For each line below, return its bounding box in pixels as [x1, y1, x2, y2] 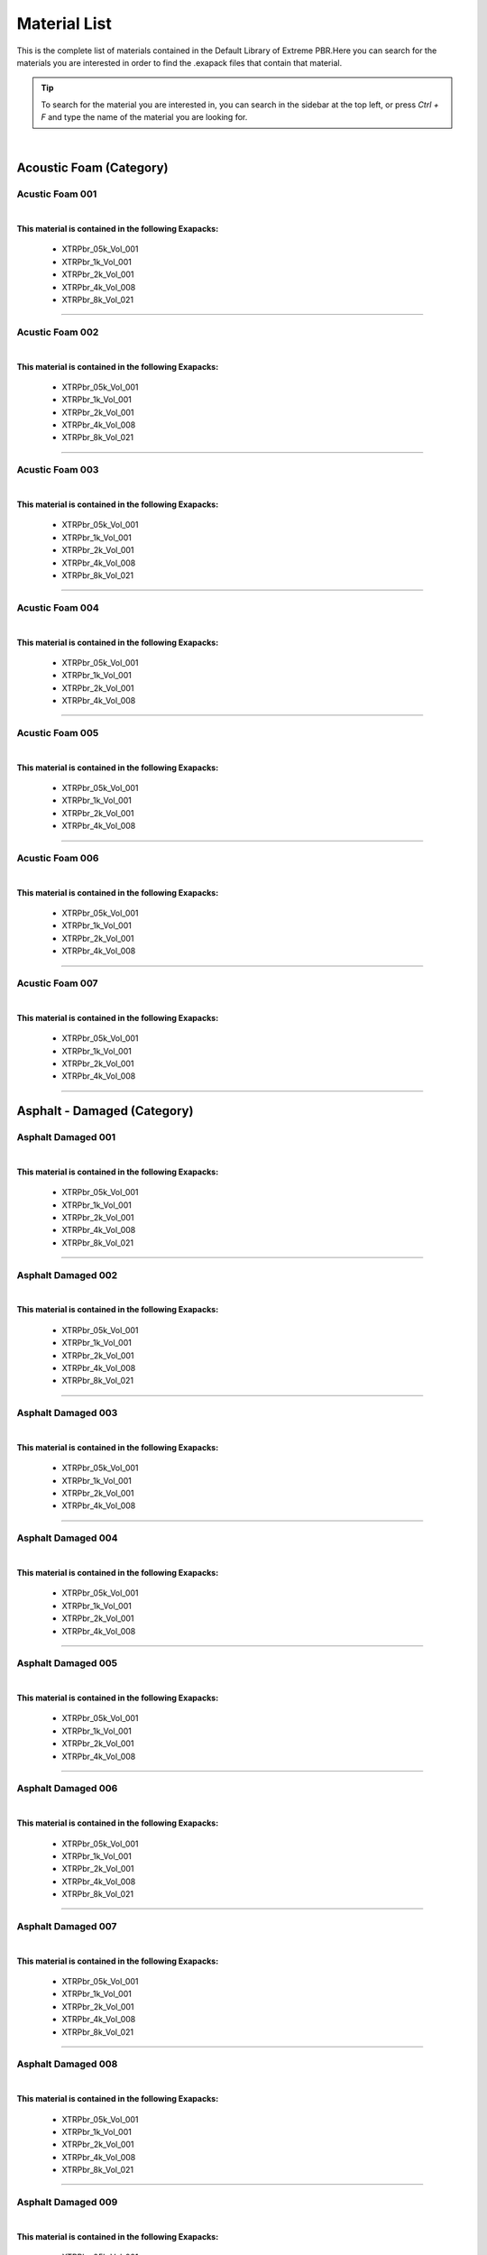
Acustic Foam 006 [16, 851, 99, 864]
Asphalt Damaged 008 [16, 2057, 118, 2070]
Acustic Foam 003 [16, 464, 99, 476]
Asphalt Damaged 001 [16, 1131, 116, 1144]
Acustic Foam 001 [16, 188, 97, 200]
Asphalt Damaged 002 [16, 1268, 118, 1281]
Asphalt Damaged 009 [16, 2195, 118, 2208]
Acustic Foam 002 [16, 326, 99, 338]
